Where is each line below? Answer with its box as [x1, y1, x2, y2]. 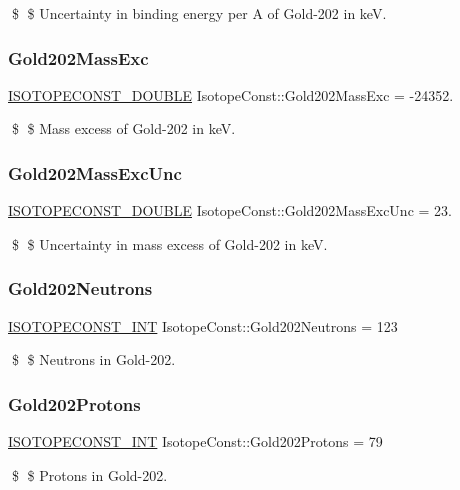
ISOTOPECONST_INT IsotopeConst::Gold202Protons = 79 [8, 431, 383, 452]
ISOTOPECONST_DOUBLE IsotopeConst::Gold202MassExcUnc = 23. [8, 200, 452, 221]
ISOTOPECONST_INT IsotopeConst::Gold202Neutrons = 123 [8, 315, 398, 336]
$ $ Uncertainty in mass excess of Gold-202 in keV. [11, 233, 328, 254]
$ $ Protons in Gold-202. [11, 464, 168, 485]
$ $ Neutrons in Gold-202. [11, 349, 176, 370]
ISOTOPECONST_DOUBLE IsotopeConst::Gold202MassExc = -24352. [8, 84, 454, 105]
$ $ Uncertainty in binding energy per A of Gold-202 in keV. [11, 3, 387, 23]
